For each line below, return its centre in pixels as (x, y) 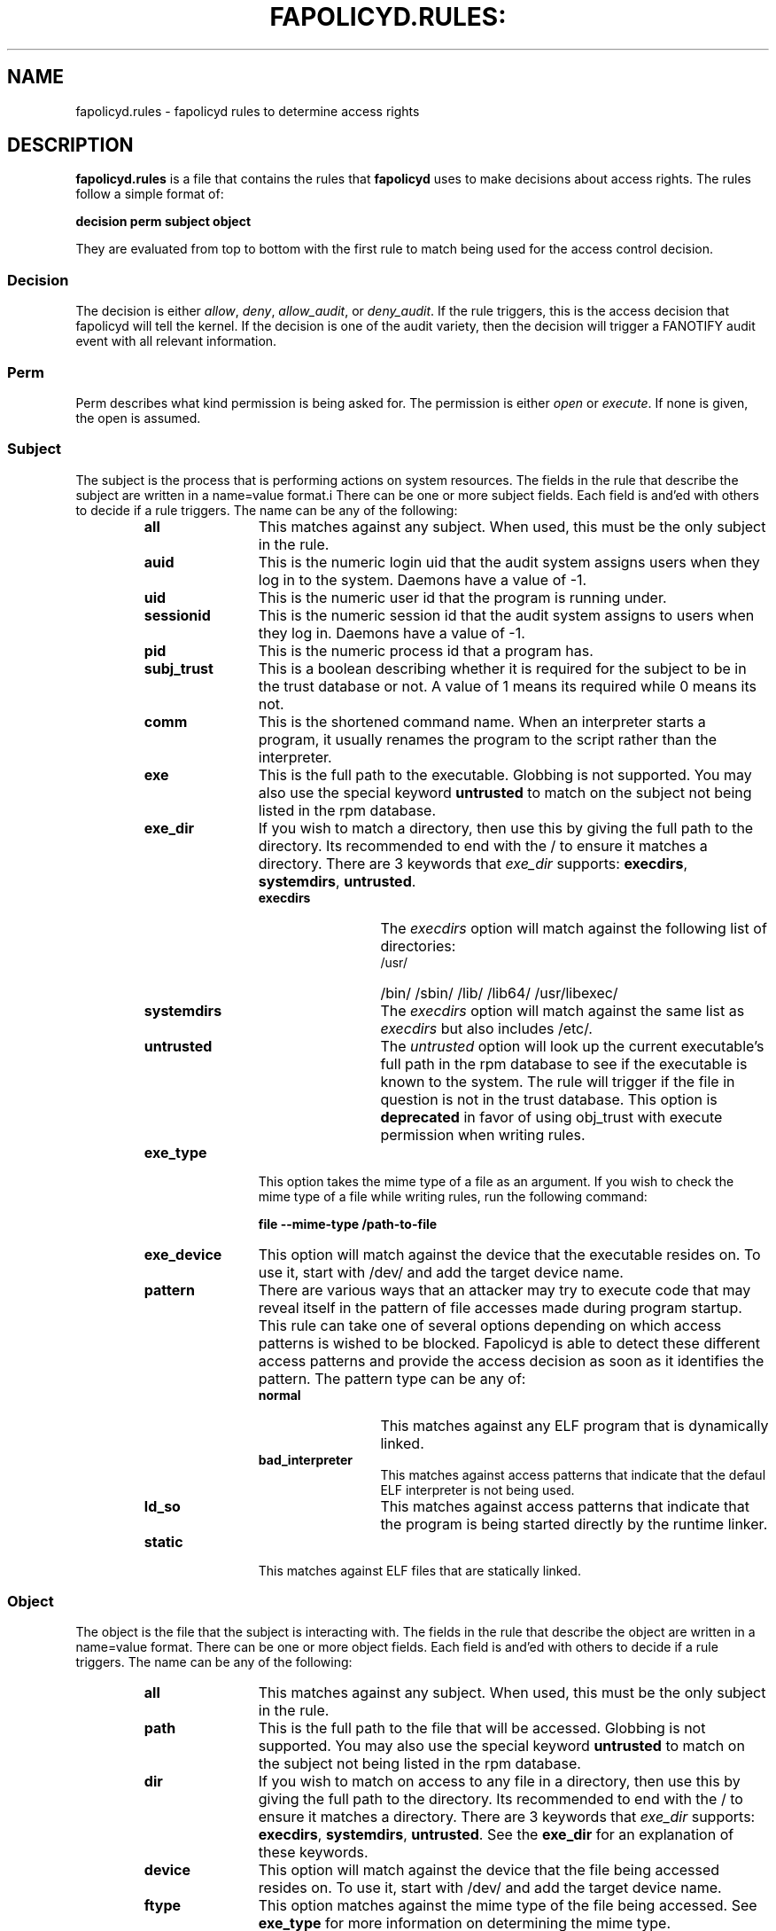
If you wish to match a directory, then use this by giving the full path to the (506, 828)
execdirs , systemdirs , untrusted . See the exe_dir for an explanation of (496, 1835)
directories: (418, 946)
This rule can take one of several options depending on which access (490, 1325)
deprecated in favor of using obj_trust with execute (551, 1117)
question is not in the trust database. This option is (549, 1099)
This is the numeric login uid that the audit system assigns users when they (509, 562)
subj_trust (178, 668)
